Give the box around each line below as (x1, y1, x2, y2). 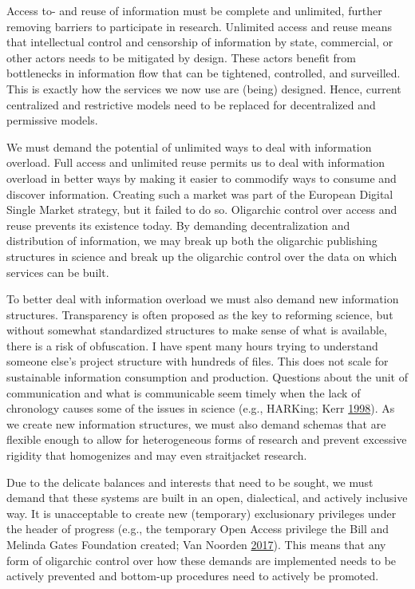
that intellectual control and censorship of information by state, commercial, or (6, 34, 393, 50)
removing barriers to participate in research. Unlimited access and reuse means (6, 18, 392, 34)
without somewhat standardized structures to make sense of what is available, (6, 322, 388, 338)
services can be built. (6, 263, 109, 280)
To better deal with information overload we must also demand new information (6, 291, 399, 307)
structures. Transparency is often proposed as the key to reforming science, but (6, 306, 393, 322)
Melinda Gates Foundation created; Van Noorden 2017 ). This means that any (6, 536, 386, 552)
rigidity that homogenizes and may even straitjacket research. (6, 447, 307, 464)
